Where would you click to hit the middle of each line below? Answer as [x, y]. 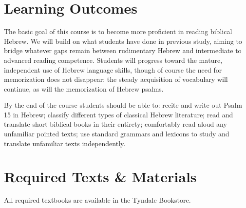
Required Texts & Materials [100, 177]
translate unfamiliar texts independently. [65, 143]
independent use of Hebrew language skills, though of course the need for [113, 69]
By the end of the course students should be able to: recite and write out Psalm [123, 105]
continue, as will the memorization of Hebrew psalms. [84, 88]
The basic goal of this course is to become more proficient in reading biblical [118, 31]
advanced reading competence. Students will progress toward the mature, [113, 60]
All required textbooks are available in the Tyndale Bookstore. [97, 200]
